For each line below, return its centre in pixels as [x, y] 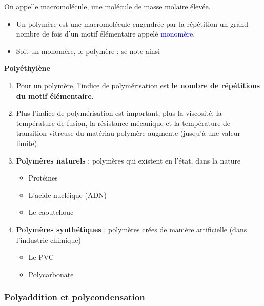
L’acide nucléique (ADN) [68, 195]
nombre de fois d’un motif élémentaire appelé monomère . [106, 34]
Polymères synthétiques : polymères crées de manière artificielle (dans [131, 229]
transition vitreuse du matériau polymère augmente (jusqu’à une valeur [128, 133]
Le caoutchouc [51, 212]
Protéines [43, 178]
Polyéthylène [27, 68]
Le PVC [41, 257]
